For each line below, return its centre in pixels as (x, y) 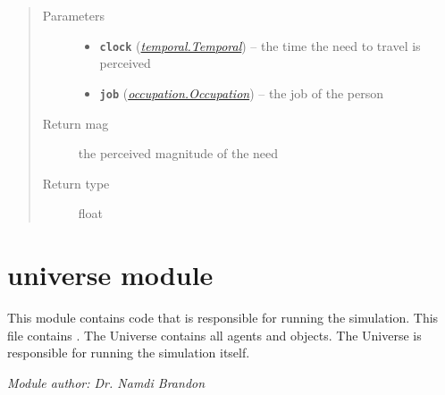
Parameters (73, 15)
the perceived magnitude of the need (178, 153)
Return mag (76, 123)
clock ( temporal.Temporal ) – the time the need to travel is (260, 45)
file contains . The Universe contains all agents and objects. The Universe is (214, 335)
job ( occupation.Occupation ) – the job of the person (241, 92)
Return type (76, 183)
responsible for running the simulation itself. (129, 353)
